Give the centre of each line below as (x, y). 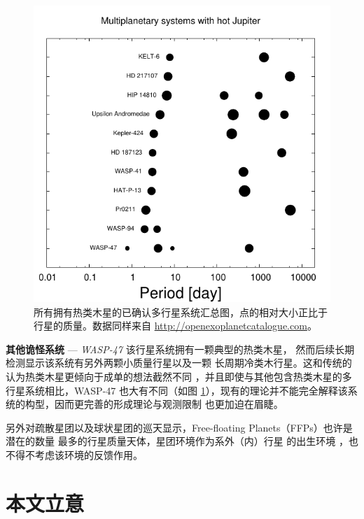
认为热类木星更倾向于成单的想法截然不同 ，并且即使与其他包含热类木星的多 (179, 376)
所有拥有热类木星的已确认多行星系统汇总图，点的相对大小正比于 (181, 312)
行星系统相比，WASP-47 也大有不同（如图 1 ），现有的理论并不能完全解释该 (177, 390)
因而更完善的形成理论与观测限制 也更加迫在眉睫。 (169, 404)
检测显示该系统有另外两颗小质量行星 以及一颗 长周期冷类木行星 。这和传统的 (179, 363)
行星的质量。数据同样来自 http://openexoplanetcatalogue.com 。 (175, 326)
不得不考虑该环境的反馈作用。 (74, 454)
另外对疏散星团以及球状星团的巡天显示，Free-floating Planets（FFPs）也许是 (179, 427)
